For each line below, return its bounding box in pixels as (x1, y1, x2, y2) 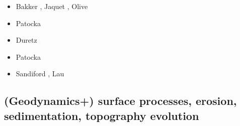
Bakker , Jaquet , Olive (16, 1, 88, 11)
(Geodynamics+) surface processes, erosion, (4, 93, 237, 108)
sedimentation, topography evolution (4, 107, 199, 123)
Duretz (16, 35, 37, 45)
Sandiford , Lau (16, 68, 64, 79)
